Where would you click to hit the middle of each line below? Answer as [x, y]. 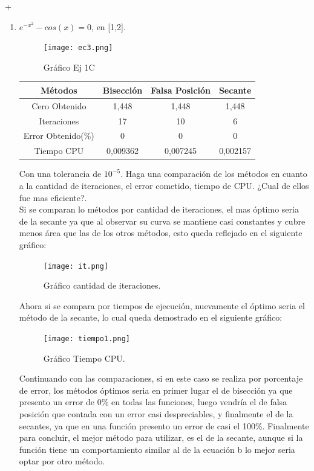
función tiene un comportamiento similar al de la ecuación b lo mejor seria [157, 449]
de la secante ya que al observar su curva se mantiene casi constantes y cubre [162, 221]
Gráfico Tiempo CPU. [84, 358]
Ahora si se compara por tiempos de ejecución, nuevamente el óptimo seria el [162, 305]
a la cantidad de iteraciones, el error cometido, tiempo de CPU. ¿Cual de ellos [164, 185]
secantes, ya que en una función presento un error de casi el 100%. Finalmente [164, 425]
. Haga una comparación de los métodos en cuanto [214, 174]
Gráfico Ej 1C [69, 67]
